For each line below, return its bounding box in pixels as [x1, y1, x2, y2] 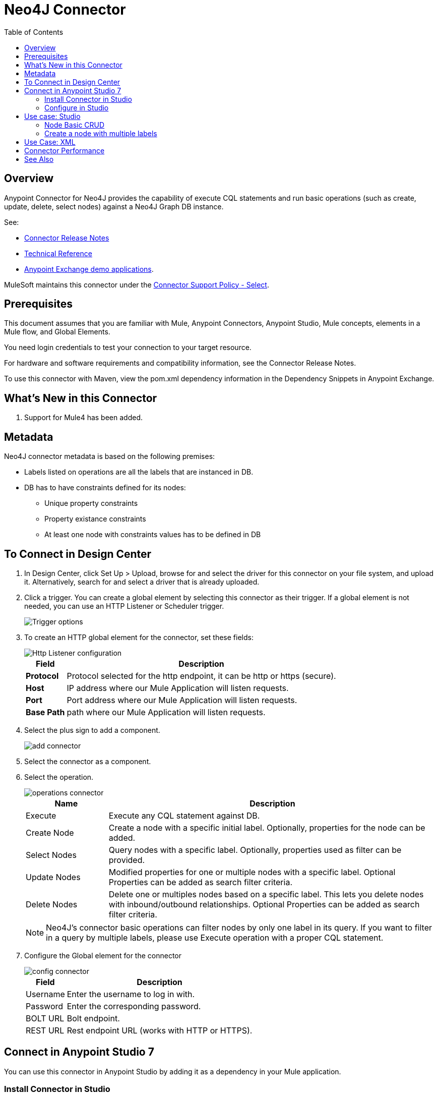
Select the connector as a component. [24, 757, 151, 766]
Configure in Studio [44, 103, 109, 112]
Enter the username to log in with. [67, 989, 195, 999]
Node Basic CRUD [44, 120, 105, 129]
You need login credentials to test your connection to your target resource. [4, 343, 252, 352]
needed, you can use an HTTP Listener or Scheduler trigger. [24, 601, 224, 610]
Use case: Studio [24, 111, 81, 121]
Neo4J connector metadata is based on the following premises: [4, 452, 215, 461]
